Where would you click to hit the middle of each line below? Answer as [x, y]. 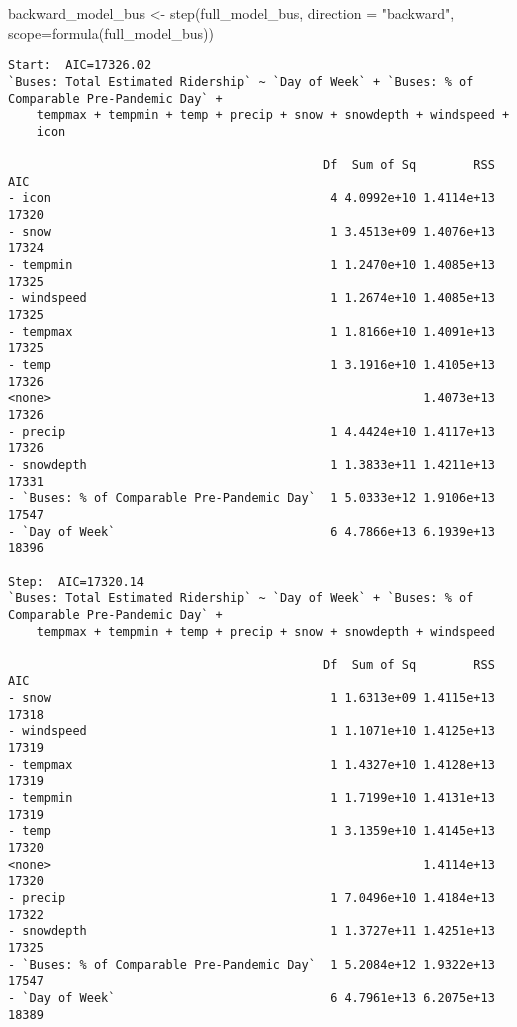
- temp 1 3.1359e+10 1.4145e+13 [251, 831]
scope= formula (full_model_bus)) [111, 32]
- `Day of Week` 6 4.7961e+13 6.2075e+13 [251, 997]
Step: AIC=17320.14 [76, 581]
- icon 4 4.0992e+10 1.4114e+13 [251, 198]
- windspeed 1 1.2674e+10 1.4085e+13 [251, 298]
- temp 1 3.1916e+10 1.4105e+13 [251, 365]
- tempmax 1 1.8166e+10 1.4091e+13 [251, 331]
